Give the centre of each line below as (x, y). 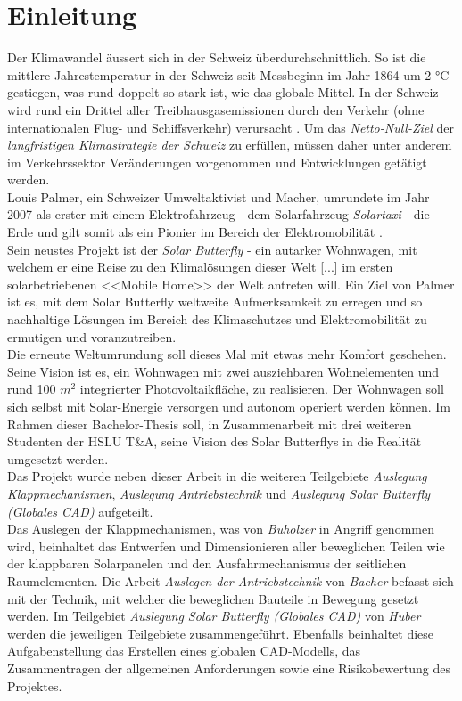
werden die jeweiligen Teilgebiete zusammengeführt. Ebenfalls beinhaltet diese (221, 633)
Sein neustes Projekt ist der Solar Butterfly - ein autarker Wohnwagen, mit (212, 249)
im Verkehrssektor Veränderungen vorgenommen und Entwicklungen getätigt (217, 162)
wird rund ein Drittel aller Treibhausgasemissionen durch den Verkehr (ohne (216, 109)
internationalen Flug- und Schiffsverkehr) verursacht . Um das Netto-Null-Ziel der (231, 127)
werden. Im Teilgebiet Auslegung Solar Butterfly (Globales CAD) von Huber (214, 616)
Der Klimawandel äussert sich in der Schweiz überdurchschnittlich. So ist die (217, 57)
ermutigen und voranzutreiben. (92, 336)
